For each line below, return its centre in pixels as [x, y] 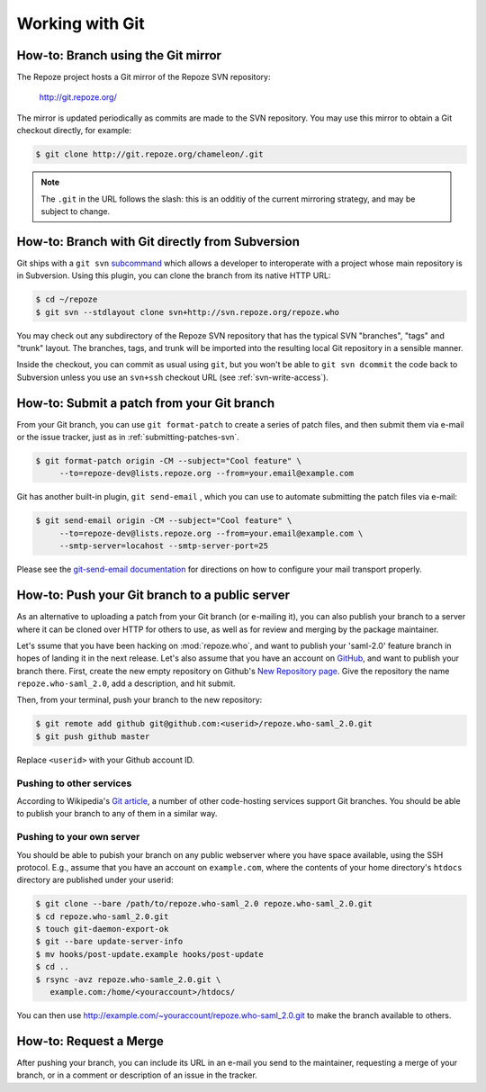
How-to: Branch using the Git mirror [119, 55]
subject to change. [76, 211]
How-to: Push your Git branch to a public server [153, 596]
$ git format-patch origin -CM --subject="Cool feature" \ [168, 461]
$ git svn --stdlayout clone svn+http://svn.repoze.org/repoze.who [188, 312]
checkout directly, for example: [74, 131]
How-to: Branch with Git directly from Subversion [158, 242]
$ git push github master [93, 736]
